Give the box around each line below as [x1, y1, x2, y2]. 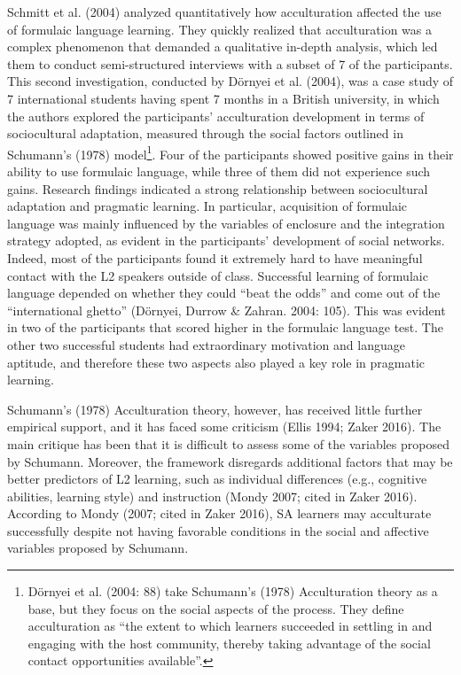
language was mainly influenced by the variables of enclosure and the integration [7, 213, 445, 232]
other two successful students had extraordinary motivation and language [7, 335, 405, 353]
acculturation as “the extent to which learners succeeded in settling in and [27, 617, 433, 635]
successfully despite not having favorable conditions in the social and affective [7, 521, 429, 539]
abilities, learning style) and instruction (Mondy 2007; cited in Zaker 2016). [7, 486, 418, 505]
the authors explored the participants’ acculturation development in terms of [7, 106, 425, 125]
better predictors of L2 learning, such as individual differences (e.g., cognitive [7, 469, 427, 488]
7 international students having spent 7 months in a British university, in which [7, 89, 440, 107]
